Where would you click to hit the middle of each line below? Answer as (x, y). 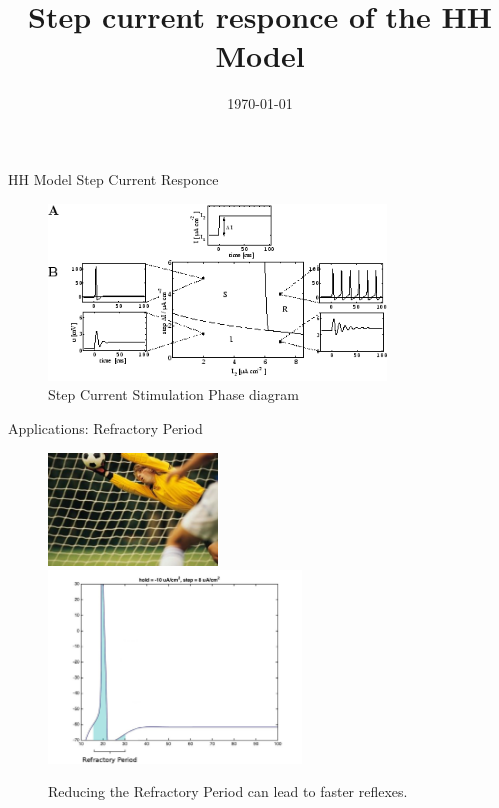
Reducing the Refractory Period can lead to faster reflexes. (228, 791)
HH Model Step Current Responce (113, 178)
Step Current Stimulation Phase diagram (173, 394)
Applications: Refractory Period (105, 427)
